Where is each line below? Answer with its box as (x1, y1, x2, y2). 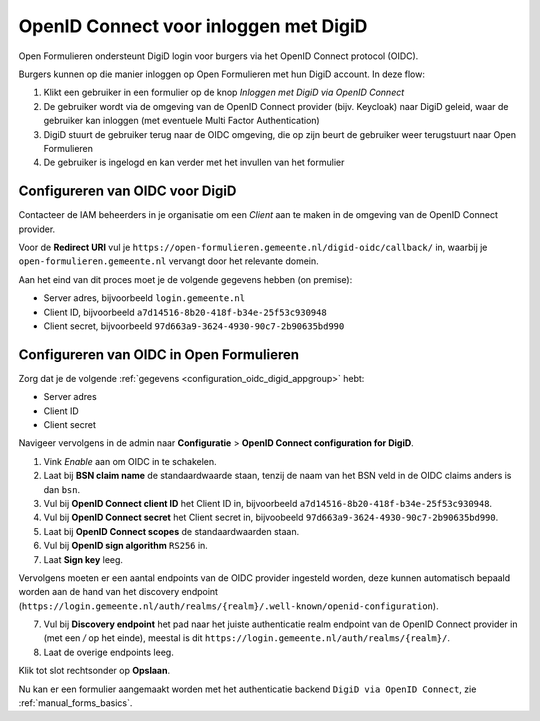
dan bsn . (43, 483, 80, 495)
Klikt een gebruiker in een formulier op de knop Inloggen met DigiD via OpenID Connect (43, 86, 405, 99)
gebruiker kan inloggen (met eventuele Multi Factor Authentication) (43, 115, 320, 127)
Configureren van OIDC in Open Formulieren (18, 346, 300, 363)
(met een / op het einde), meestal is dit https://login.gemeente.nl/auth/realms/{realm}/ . (43, 632, 450, 644)
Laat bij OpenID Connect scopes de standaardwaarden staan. (43, 525, 300, 537)
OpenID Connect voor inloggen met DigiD (18, 15, 368, 37)
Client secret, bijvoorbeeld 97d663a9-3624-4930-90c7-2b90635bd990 (43, 320, 345, 332)
